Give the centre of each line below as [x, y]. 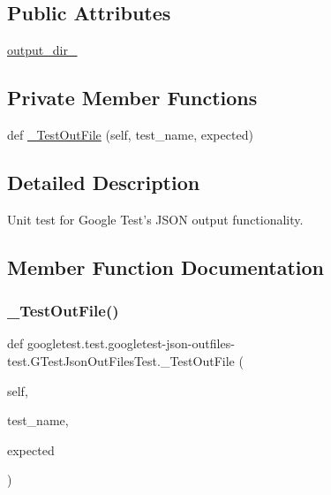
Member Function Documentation [166, 267]
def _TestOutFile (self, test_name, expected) [130, 134]
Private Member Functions [132, 98]
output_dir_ [42, 50]
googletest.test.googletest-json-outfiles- [131, 343]
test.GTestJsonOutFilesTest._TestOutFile [121, 360]
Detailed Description [104, 182]
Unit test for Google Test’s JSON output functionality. [155, 219]
